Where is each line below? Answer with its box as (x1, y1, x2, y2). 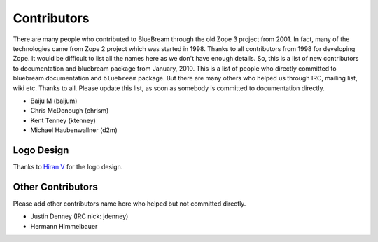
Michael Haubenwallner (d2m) (30, 126, 118, 134)
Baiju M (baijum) (30, 97, 78, 105)
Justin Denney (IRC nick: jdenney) (30, 212, 129, 220)
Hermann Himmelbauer (30, 222, 98, 230)
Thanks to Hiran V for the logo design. (13, 162, 123, 171)
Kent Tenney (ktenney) (30, 116, 96, 124)
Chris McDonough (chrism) (30, 106, 109, 115)
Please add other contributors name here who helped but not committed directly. (13, 199, 246, 208)
